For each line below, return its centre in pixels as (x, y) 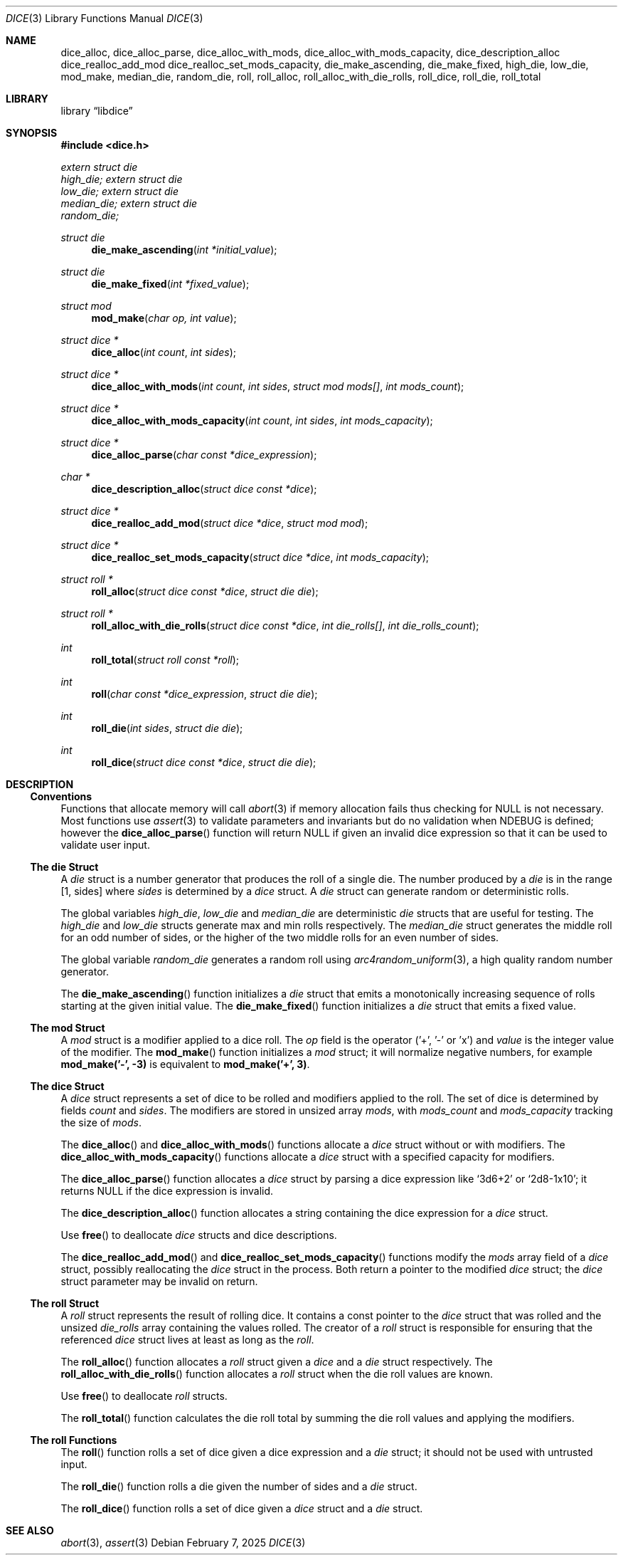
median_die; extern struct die (129, 203)
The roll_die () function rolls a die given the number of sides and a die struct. (239, 1486)
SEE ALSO (30, 1530)
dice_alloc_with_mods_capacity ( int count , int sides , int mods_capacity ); (262, 420)
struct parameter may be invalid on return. (159, 1281)
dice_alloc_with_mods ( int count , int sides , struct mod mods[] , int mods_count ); (278, 386)
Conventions (61, 796)
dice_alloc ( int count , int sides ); (164, 352)
